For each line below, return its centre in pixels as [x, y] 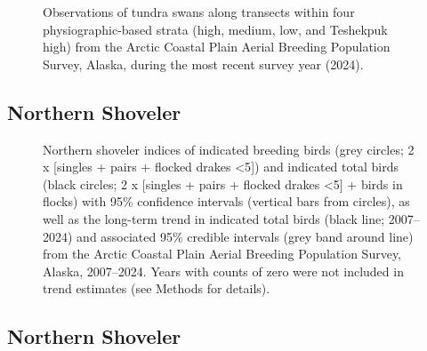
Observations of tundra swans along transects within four [199, 12]
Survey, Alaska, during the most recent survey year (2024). [203, 64]
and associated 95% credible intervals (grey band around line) [245, 236]
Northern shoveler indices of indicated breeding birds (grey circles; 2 [229, 149]
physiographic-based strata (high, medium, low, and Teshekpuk [215, 29]
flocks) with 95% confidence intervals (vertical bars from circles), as [226, 201]
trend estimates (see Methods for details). [157, 288]
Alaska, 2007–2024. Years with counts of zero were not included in [223, 271]
